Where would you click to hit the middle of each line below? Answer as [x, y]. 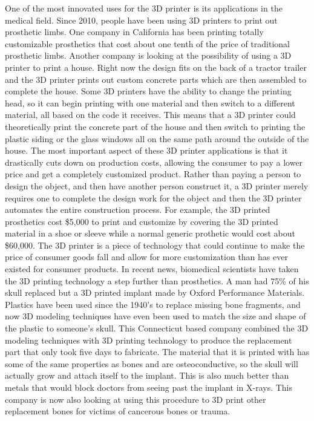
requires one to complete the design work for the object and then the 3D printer [153, 197]
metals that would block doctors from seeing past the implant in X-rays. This [149, 387]
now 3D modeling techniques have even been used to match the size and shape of [155, 316]
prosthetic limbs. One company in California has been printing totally [134, 32]
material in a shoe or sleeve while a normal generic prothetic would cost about [150, 233]
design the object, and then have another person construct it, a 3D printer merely [157, 185]
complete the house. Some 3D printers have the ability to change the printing [148, 91]
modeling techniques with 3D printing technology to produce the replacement [149, 340]
